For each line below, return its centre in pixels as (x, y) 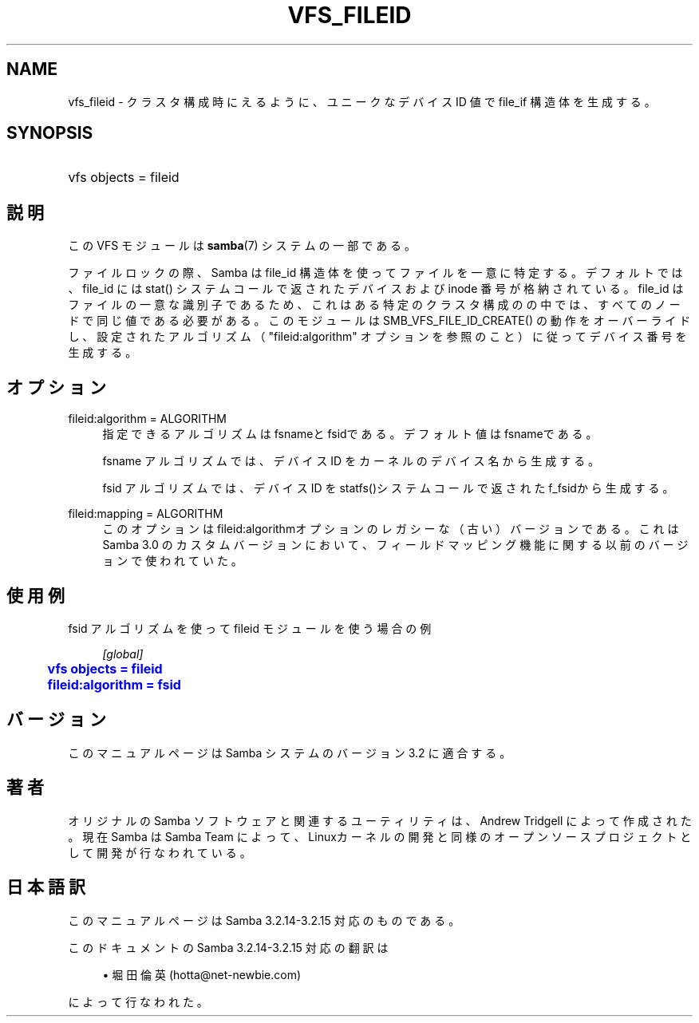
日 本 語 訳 (46, 887)
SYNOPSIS (50, 133)
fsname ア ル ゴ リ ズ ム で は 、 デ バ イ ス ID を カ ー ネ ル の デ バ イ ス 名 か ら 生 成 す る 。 (351, 461)
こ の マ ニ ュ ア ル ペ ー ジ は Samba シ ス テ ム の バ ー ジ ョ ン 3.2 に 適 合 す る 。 (290, 752)
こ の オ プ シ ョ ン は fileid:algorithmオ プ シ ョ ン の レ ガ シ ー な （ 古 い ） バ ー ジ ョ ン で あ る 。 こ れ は (391, 529)
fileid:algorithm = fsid (114, 684)
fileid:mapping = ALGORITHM (146, 514)
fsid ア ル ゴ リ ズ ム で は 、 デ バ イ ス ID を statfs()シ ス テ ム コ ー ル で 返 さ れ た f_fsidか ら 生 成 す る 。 (388, 488)
